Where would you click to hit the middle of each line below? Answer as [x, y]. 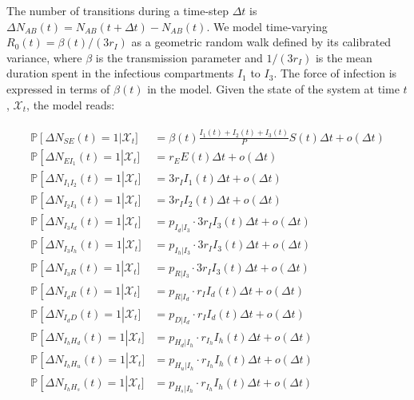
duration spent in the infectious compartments [120, 73]
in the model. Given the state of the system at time [273, 88]
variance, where [44, 57]
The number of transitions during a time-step [118, 10]
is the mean [344, 57]
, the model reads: [71, 104]
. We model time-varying [267, 26]
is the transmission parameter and [179, 57]
